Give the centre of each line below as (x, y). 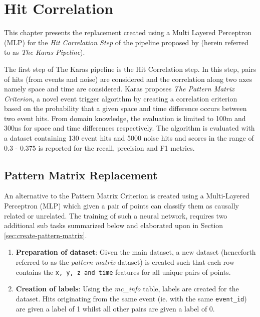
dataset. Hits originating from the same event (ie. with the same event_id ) (131, 298)
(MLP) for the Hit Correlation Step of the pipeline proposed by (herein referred (126, 42)
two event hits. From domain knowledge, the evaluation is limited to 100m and (125, 118)
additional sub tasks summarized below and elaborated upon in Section (114, 225)
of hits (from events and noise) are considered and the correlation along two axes (128, 79)
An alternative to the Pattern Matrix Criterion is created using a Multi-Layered (127, 196)
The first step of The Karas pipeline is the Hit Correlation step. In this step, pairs (130, 69)
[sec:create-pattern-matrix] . (46, 235)
